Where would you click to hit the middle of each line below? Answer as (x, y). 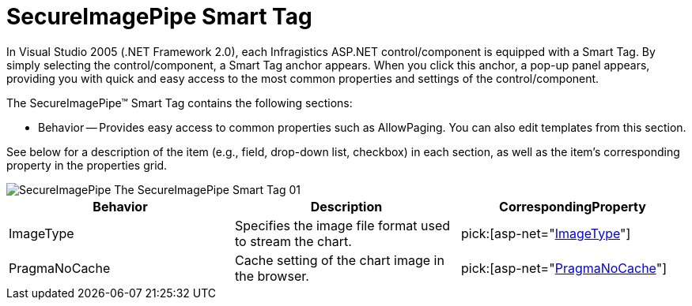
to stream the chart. (293, 241)
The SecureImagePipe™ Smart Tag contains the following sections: (180, 103)
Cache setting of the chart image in (339, 260)
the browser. (272, 276)
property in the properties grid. (87, 165)
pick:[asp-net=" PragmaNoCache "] (564, 268)
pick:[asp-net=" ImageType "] (546, 233)
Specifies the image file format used (342, 225)
